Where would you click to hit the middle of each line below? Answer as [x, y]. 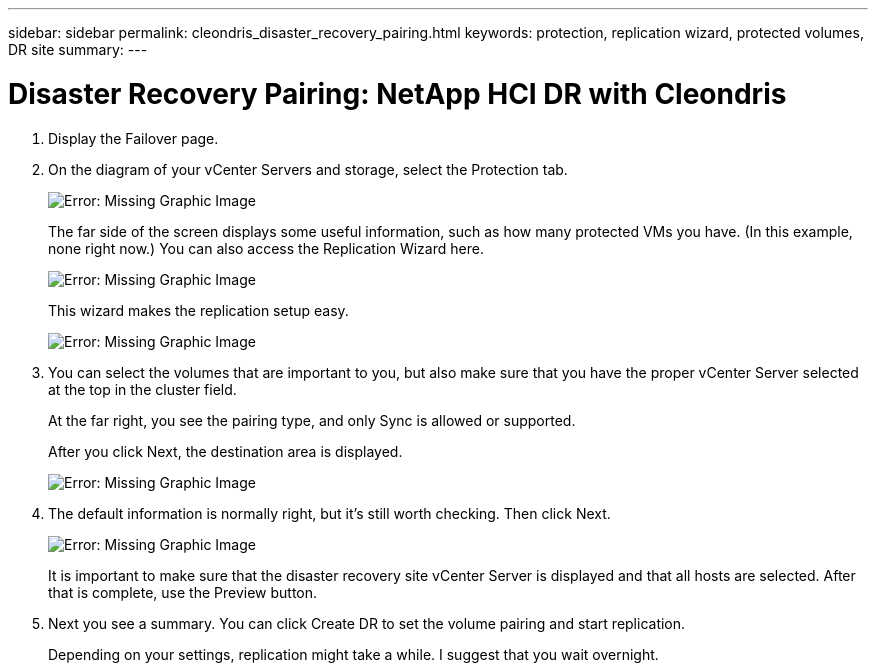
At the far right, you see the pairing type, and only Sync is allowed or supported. [312, 420]
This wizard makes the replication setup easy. [198, 310]
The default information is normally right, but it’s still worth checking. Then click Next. [329, 513]
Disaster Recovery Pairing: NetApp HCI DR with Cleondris [397, 93]
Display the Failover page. [133, 138]
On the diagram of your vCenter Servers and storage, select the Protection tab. [308, 169]
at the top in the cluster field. [142, 389]
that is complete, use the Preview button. [183, 592]
